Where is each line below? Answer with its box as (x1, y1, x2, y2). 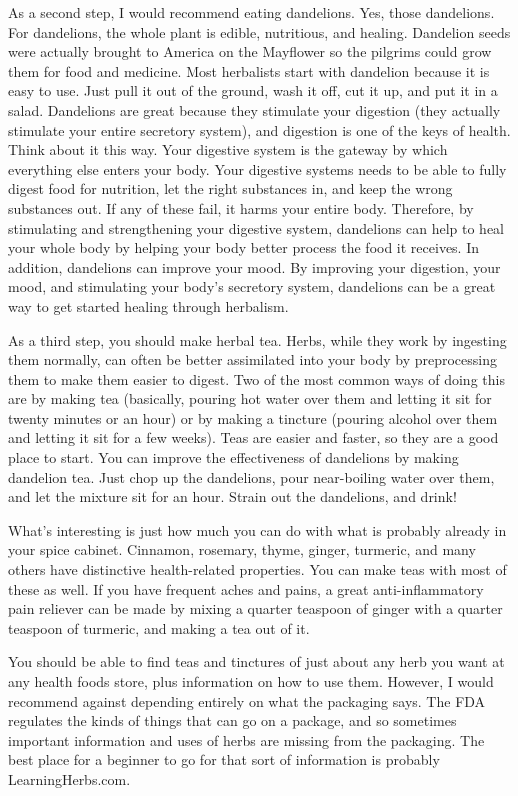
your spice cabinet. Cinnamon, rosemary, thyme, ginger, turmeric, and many (8, 539, 476, 560)
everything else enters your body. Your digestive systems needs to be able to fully (8, 158, 507, 179)
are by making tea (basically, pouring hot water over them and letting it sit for (8, 388, 492, 409)
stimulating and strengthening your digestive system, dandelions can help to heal (8, 217, 505, 238)
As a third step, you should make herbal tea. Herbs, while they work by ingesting (8, 329, 507, 350)
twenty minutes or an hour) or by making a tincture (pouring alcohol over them (8, 407, 498, 428)
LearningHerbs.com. (8, 768, 131, 789)
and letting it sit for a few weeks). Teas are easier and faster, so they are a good (8, 427, 499, 448)
